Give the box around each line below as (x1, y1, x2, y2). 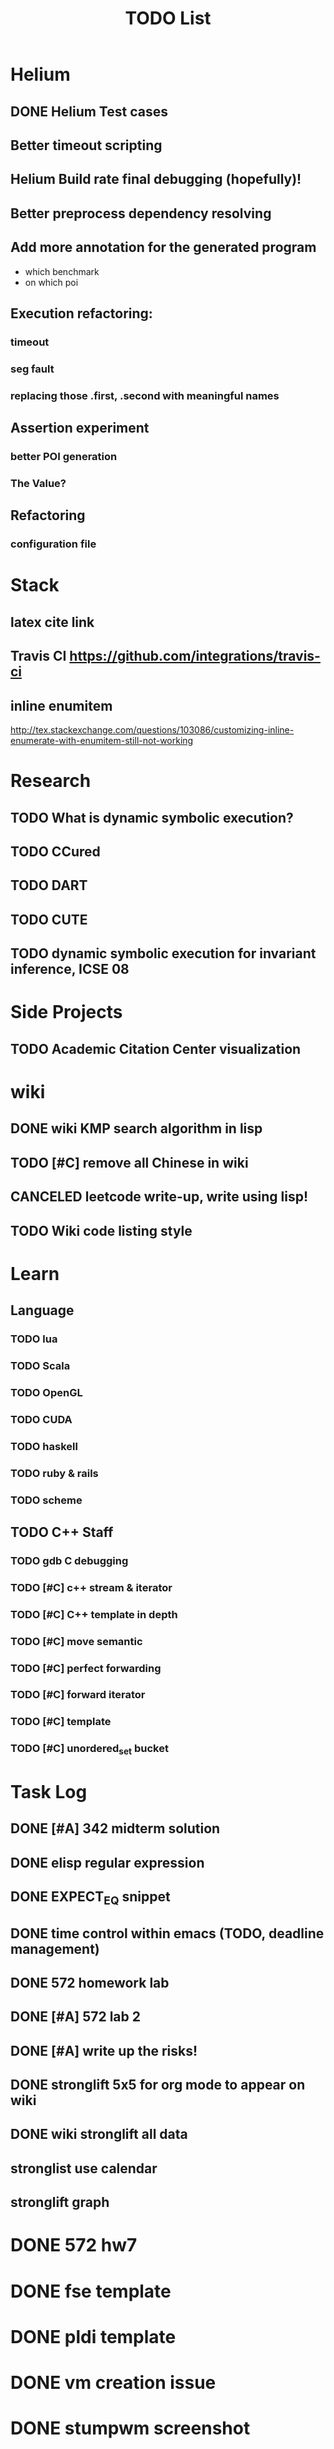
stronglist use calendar (10, 2160, 158, 2177)
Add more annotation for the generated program (10, 239, 317, 256)
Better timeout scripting (10, 137, 163, 154)
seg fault (10, 362, 55, 376)
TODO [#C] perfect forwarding (10, 1661, 162, 1675)
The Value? (10, 476, 67, 490)
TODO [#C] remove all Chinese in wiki (10, 1154, 249, 1171)
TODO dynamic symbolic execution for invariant (10, 945, 317, 962)
